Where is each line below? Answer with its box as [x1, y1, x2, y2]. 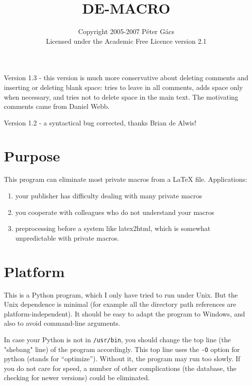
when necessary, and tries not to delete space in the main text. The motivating [4, 91, 238, 102]
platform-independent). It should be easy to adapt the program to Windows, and [4, 308, 245, 318]
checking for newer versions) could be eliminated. [4, 372, 150, 383]
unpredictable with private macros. [15, 232, 119, 243]
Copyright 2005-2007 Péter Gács [78, 26, 174, 36]
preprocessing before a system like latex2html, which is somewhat [15, 223, 211, 233]
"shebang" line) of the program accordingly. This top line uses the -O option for [4, 344, 240, 354]
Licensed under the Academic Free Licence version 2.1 [46, 35, 207, 46]
